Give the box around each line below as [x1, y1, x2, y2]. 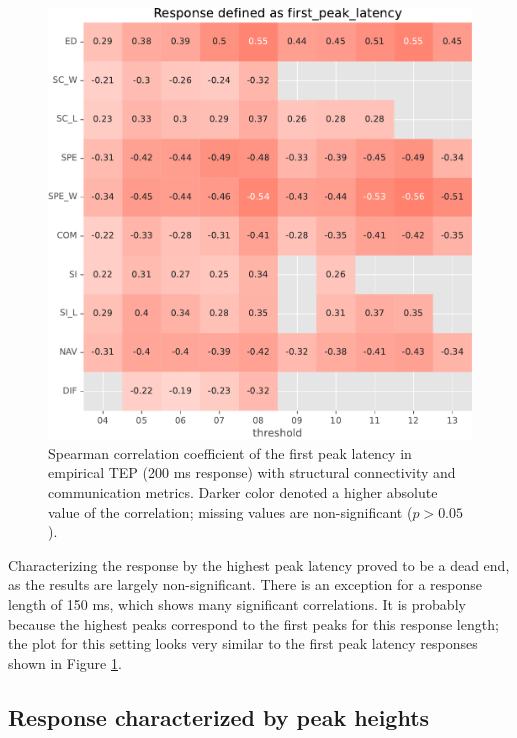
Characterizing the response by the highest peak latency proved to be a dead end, [8, 554, 510, 575]
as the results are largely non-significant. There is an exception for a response [8, 574, 483, 595]
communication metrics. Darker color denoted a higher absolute [48, 481, 438, 502]
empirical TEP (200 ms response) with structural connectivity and [48, 462, 456, 483]
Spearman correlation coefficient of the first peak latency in [48, 442, 412, 463]
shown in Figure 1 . [8, 652, 122, 673]
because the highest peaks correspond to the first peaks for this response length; [8, 613, 499, 634]
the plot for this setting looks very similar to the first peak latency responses [8, 633, 478, 654]
